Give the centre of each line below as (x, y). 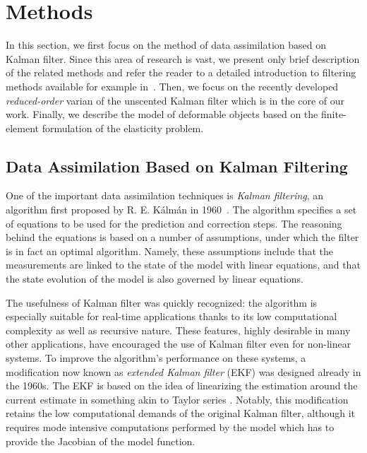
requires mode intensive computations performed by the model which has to (170, 426)
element (23, 128)
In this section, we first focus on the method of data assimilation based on (166, 45)
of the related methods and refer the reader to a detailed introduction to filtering (181, 72)
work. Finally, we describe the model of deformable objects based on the (162, 114)
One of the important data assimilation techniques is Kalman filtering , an (165, 195)
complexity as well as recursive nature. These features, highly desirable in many (178, 330)
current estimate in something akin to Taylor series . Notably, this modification (177, 399)
